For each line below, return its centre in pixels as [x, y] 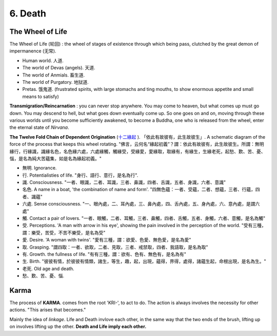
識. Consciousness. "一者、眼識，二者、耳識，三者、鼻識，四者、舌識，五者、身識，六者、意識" [124, 182]
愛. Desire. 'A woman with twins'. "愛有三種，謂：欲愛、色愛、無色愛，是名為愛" [107, 240]
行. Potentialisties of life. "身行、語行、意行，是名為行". [80, 175]
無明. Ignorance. [39, 168]
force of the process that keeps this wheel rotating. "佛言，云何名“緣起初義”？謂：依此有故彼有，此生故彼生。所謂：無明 [137, 144]
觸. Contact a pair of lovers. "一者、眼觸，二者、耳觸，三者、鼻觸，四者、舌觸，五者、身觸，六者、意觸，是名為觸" [144, 218]
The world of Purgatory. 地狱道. [56, 82]
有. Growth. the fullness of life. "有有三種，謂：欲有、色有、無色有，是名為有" [104, 254]
